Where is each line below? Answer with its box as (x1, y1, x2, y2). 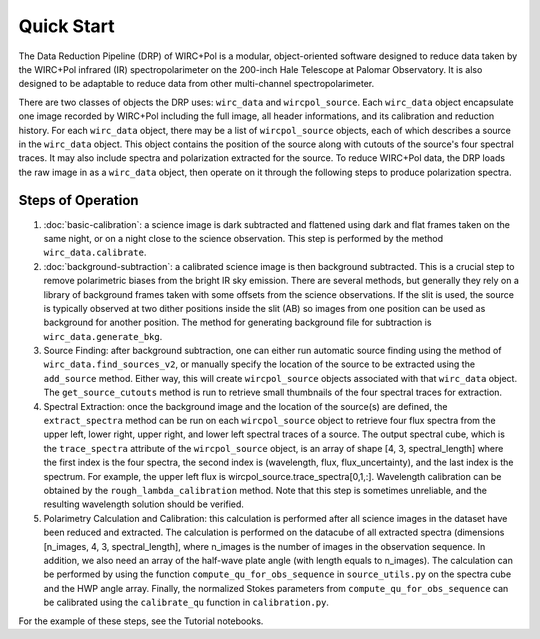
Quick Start (18, 15, 115, 37)
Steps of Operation (18, 192, 139, 209)
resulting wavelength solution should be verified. (43, 498, 245, 510)
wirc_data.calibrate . (43, 246, 147, 259)
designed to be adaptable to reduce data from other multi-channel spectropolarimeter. (18, 78, 375, 90)
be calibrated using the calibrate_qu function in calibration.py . (43, 596, 330, 609)
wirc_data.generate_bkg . (43, 330, 163, 342)
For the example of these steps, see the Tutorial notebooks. (18, 615, 264, 627)
